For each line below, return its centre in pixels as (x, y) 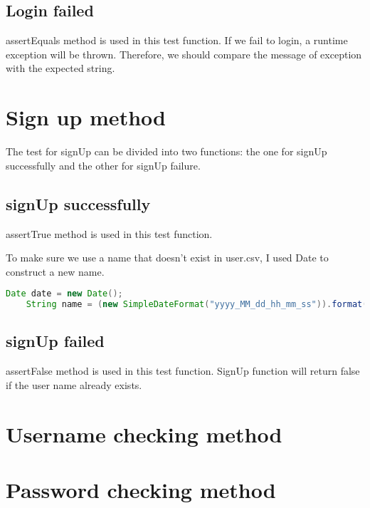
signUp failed (55, 341)
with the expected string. (60, 68)
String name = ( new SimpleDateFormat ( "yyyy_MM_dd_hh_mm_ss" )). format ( (197, 305)
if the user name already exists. (74, 384)
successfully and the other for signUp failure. (103, 165)
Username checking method (144, 434)
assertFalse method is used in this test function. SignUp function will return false (183, 371)
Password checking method (141, 489)
